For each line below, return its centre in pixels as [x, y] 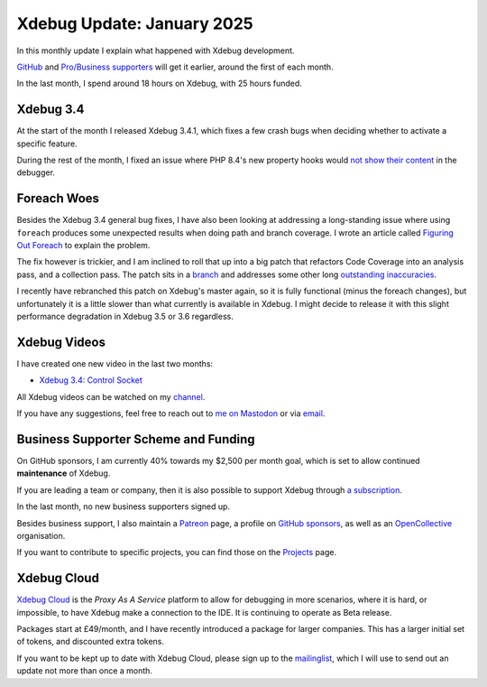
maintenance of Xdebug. [64, 473]
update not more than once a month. [85, 671]
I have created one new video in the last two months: [115, 363]
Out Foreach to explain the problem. [83, 246]
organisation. [41, 535]
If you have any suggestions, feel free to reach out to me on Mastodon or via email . [171, 413]
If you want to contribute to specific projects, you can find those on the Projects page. [177, 552]
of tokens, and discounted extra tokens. [91, 642]
